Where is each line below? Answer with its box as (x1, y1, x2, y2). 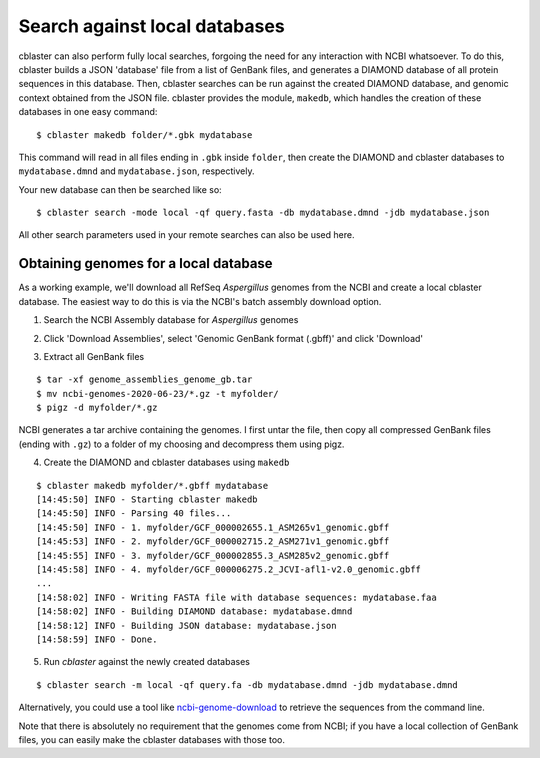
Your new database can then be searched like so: (18, 183, 222, 195)
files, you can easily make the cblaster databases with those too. (18, 733, 285, 745)
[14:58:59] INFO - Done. (36, 633, 158, 645)
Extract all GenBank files (43, 350, 145, 362)
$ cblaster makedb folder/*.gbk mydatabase (36, 129, 253, 140)
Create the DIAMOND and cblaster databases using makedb (43, 456, 290, 469)
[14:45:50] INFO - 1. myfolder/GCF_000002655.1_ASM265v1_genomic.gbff (36, 521, 390, 533)
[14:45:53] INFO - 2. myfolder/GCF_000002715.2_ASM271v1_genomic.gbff (36, 536, 390, 547)
